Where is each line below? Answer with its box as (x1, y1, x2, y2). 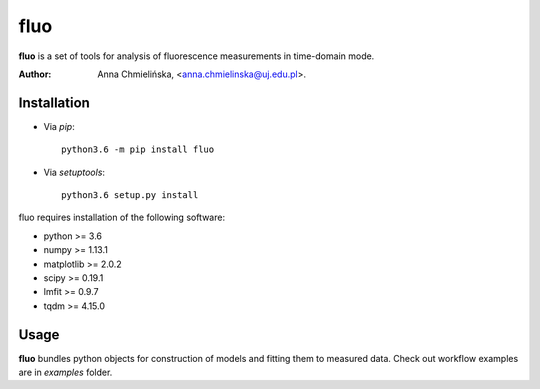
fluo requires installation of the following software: (18, 211, 225, 224)
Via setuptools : (43, 166, 105, 178)
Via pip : (43, 120, 75, 132)
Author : (18, 68, 52, 80)
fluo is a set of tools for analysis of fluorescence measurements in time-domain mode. (18, 50, 375, 62)
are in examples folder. (18, 366, 113, 379)
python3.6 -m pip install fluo (61, 144, 215, 155)
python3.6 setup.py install (61, 190, 199, 201)
